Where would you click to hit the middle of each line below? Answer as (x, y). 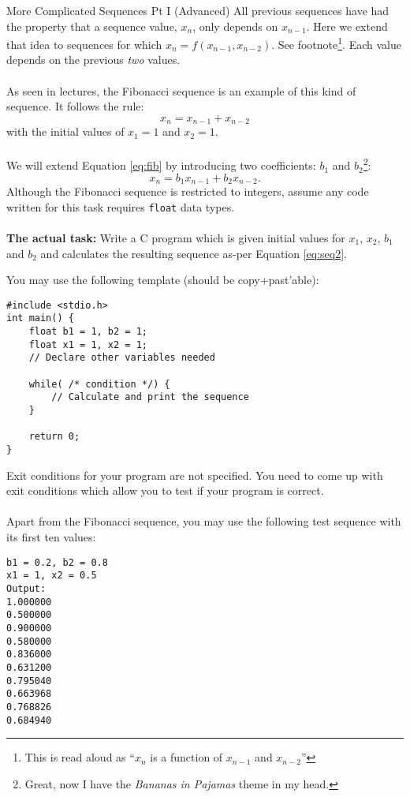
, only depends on (235, 26)
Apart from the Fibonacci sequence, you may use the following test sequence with (204, 521)
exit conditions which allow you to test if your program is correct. (165, 490)
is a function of (186, 757)
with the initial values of (65, 131)
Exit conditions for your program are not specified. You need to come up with (195, 475)
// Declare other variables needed (122, 358)
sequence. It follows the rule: (75, 106)
